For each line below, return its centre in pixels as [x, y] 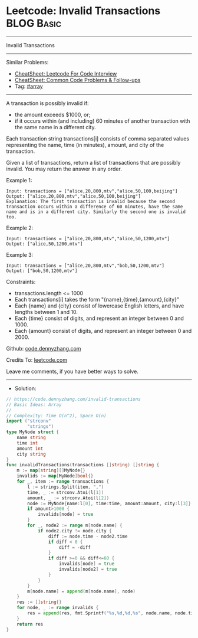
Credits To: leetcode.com [37, 360]
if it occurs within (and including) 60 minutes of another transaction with [102, 121]
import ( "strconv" [29, 421]
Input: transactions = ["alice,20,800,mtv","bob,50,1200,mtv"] [85, 266]
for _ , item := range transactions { [63, 482]
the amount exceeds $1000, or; [52, 114]
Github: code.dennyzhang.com [44, 348]
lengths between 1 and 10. [46, 312]
